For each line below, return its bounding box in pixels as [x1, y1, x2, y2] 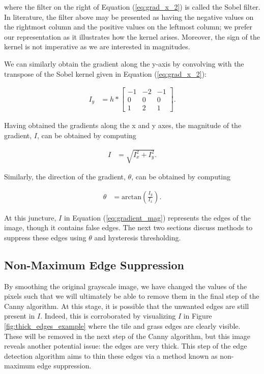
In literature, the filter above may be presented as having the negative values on [4, 11, 254, 22]
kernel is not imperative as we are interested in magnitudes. [4, 41, 190, 52]
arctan [122, 193, 142, 201]
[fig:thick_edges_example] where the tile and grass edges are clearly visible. [4, 321, 241, 331]
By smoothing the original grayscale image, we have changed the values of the [4, 280, 247, 291]
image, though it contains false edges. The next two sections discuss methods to [4, 222, 253, 233]
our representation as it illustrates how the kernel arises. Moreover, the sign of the [4, 31, 260, 42]
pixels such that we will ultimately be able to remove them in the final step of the [4, 291, 259, 301]
